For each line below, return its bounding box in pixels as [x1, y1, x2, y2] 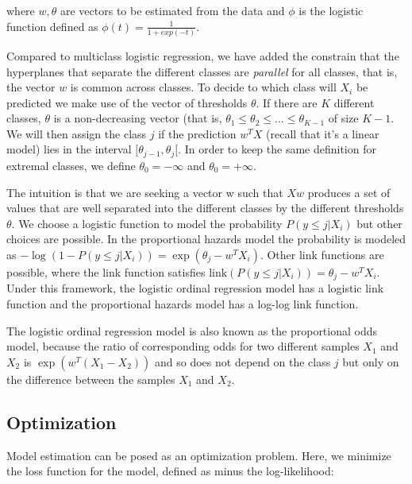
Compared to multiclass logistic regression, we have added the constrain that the [6, 47, 399, 64]
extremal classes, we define [6, 157, 136, 173]
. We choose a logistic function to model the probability [11, 215, 283, 231]
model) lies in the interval [6, 141, 132, 157]
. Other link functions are [260, 246, 384, 262]
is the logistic [298, 2, 364, 18]
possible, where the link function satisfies [6, 263, 206, 280]
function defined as [6, 17, 98, 34]
